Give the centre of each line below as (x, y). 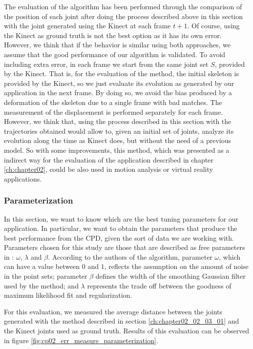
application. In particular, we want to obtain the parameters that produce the (121, 228)
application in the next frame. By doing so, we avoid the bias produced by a (118, 92)
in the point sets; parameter (46, 276)
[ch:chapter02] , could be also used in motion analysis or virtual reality (108, 169)
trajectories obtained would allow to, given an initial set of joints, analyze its (119, 131)
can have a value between (42, 266)
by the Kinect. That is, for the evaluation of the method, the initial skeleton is (121, 73)
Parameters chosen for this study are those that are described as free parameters (125, 247)
